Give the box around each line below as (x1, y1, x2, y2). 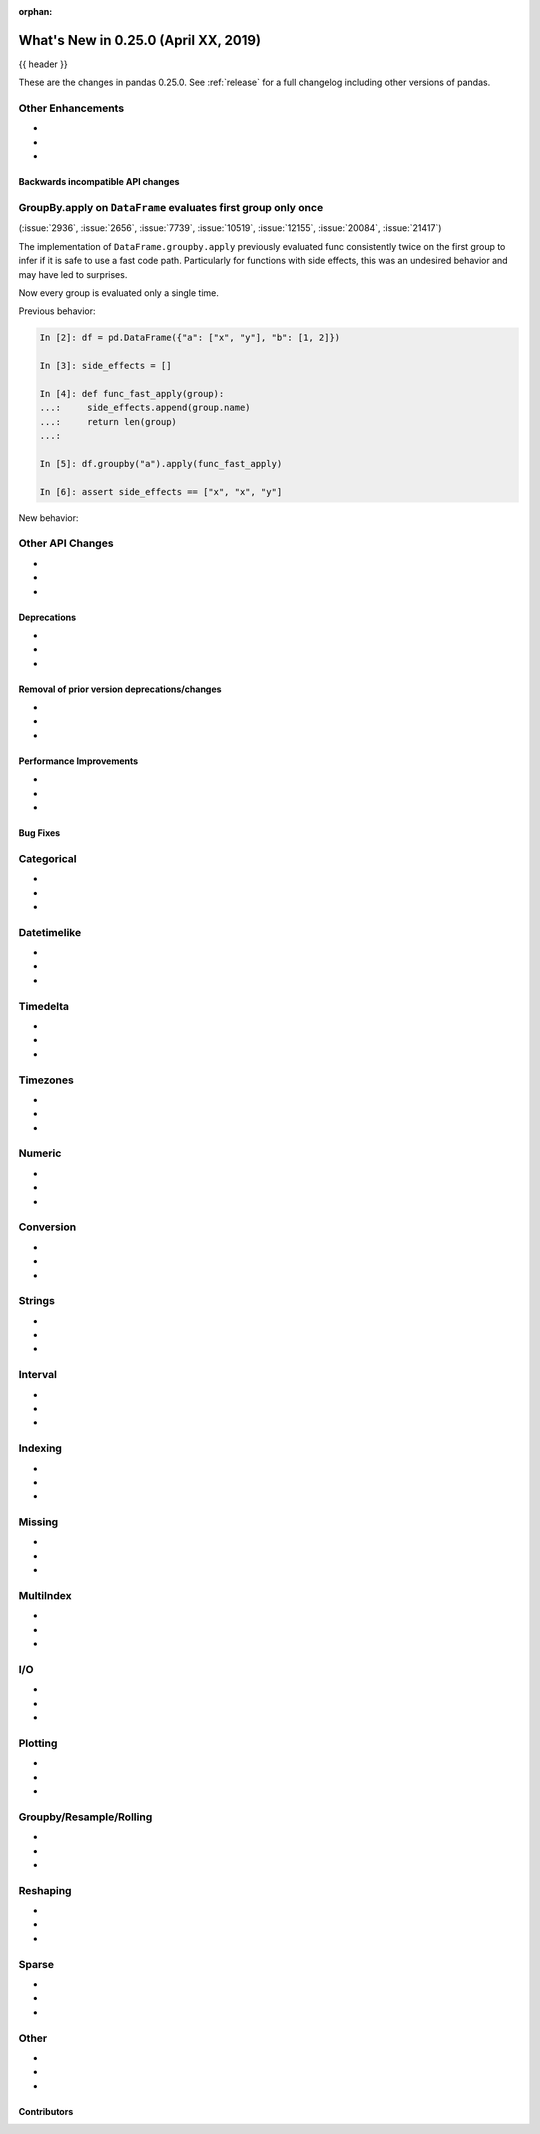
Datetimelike (18, 925, 82, 939)
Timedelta (18, 999, 70, 1013)
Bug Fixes (18, 827, 61, 839)
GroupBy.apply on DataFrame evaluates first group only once (18, 200, 324, 214)
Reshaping (18, 1883, 72, 1897)
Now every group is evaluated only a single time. (18, 286, 220, 299)
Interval (18, 1368, 57, 1382)
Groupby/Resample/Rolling (18, 1810, 153, 1824)
